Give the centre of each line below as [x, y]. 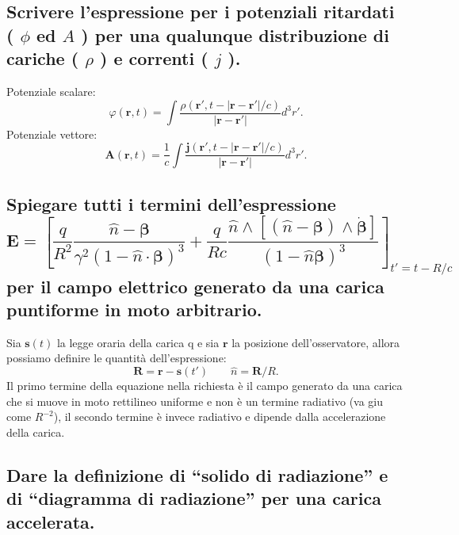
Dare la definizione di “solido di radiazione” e [197, 474]
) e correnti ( [154, 58]
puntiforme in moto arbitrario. [134, 309]
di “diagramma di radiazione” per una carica [194, 498]
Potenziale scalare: [51, 91]
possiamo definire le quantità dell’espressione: [117, 358]
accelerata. [51, 521]
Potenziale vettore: [52, 134]
